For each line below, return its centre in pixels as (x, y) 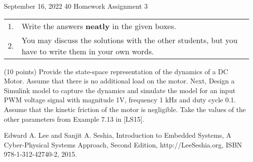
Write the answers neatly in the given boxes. (99, 26)
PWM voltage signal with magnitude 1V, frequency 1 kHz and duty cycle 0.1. (120, 100)
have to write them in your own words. (88, 51)
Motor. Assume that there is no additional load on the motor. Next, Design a (119, 81)
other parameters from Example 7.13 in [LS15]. (74, 119)
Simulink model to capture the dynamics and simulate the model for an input (120, 90)
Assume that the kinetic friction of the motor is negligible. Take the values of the (125, 109)
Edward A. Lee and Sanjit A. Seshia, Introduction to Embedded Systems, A (118, 135)
